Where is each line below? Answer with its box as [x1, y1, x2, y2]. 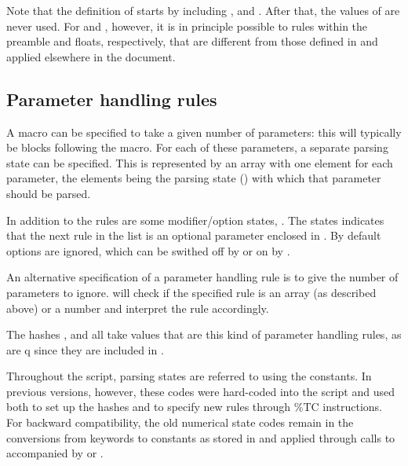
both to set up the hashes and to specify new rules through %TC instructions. [6, 398, 382, 415]
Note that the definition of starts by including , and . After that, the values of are [6, 2, 400, 18]
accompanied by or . [6, 445, 104, 461]
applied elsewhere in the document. [6, 48, 176, 64]
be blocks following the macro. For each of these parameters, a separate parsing [6, 139, 388, 156]
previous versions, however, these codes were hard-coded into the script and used [6, 383, 395, 399]
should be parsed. [6, 185, 91, 201]
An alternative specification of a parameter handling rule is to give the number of [6, 269, 399, 285]
